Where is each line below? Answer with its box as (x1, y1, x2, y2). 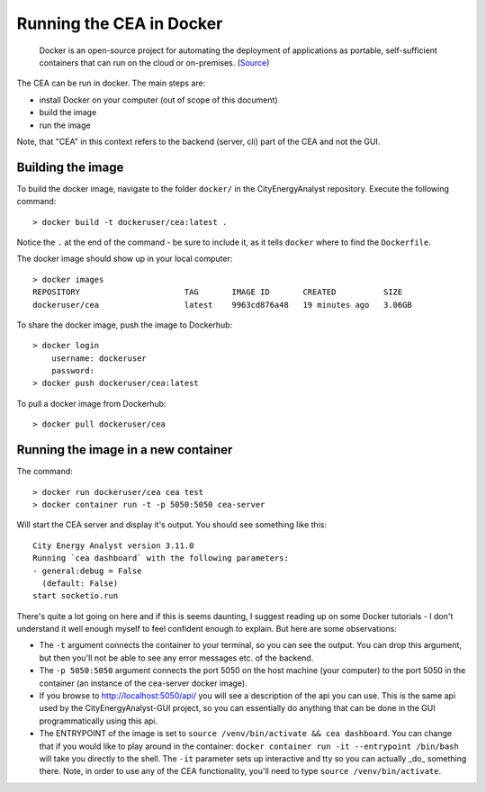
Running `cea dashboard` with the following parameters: (32, 553, 290, 563)
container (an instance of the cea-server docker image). (39, 678, 247, 688)
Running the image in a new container (16, 442, 233, 458)
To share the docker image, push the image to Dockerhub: (16, 319, 233, 330)
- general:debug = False (32, 565, 142, 576)
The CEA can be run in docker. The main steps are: (16, 77, 206, 89)
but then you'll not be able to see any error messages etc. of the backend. (39, 652, 314, 663)
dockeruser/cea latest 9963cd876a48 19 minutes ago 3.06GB (32, 300, 413, 310)
